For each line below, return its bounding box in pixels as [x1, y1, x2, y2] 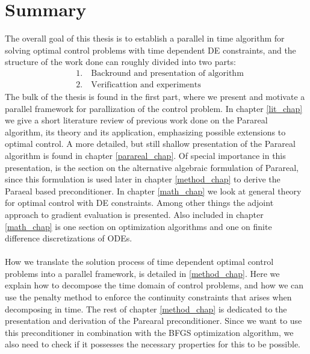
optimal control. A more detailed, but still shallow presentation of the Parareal [5, 137, 296, 150]
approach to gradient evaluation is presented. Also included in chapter [5, 208, 264, 220]
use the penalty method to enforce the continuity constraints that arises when [5, 291, 292, 303]
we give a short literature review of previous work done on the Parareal [5, 114, 268, 126]
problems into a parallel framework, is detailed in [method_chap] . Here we [5, 267, 280, 279]
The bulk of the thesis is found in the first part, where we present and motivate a [5, 90, 305, 102]
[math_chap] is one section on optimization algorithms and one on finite [5, 220, 272, 232]
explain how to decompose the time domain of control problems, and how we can [5, 279, 304, 291]
